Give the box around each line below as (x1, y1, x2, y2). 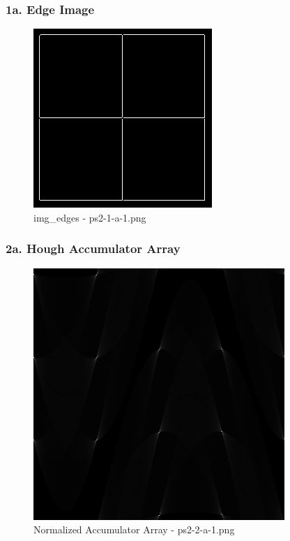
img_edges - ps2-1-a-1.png (33, 210, 146, 224)
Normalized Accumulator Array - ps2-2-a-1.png (33, 522, 235, 537)
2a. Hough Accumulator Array (6, 240, 181, 257)
